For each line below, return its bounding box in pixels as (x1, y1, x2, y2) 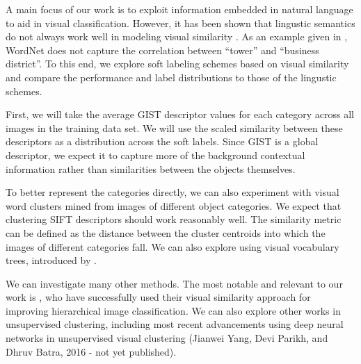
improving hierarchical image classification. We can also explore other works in (6, 303, 341, 317)
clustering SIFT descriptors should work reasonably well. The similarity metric (6, 212, 342, 226)
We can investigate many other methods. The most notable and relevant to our (6, 276, 343, 290)
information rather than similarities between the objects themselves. (6, 161, 296, 176)
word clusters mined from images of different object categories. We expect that (6, 198, 342, 213)
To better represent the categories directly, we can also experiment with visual (6, 185, 339, 199)
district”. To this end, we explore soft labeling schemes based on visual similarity (6, 56, 349, 71)
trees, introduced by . (6, 253, 97, 267)
